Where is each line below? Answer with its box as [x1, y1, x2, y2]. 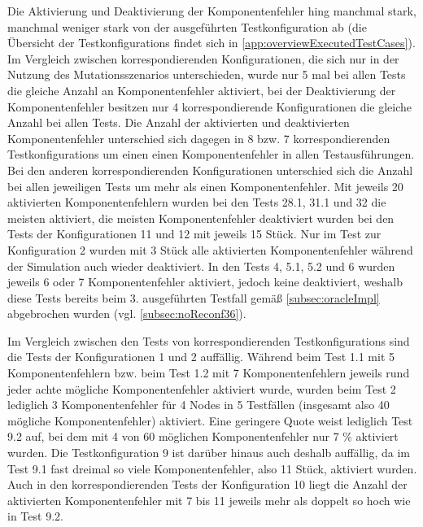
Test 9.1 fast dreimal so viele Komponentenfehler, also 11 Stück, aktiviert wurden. [7, 459, 417, 477]
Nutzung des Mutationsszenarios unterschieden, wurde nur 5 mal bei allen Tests [7, 66, 406, 83]
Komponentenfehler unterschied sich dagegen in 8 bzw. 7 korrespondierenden [7, 129, 390, 146]
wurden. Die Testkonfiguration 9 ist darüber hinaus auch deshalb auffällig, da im [7, 444, 411, 461]
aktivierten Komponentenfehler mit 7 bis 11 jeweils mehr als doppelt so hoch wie [7, 491, 411, 508]
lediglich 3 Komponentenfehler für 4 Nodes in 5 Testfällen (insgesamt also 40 [7, 396, 390, 413]
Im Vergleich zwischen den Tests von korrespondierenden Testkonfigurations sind [7, 332, 410, 349]
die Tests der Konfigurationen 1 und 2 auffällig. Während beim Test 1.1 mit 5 [7, 348, 395, 365]
